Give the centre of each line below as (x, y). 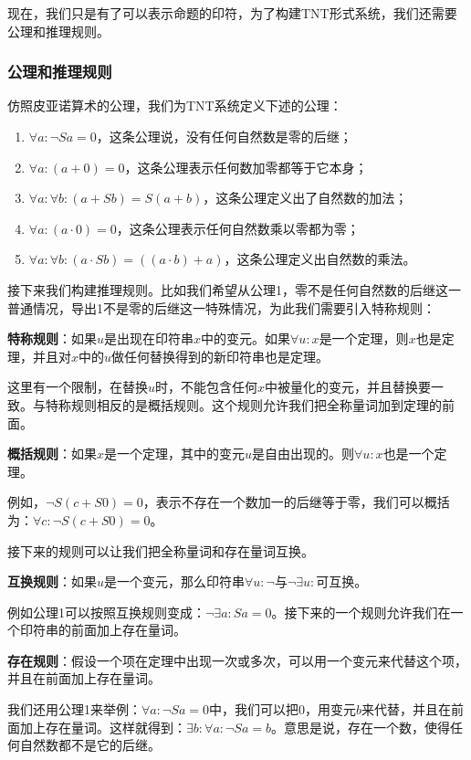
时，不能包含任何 (207, 387)
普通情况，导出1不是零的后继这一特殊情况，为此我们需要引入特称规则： (221, 307)
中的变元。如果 (246, 338)
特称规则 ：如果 (52, 338)
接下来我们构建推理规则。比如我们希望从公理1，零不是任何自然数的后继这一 (234, 289)
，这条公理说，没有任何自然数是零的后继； (224, 136)
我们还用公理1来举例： (74, 709)
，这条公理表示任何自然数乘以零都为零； (238, 228)
